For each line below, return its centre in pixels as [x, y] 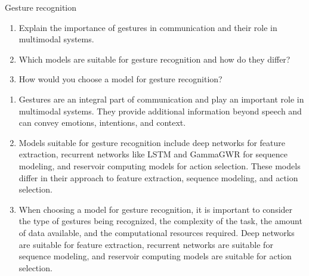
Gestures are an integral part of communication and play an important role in [161, 99]
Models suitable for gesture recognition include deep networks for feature [152, 142]
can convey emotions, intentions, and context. [102, 123]
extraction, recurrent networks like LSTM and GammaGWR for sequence [153, 154]
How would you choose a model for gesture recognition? [120, 79]
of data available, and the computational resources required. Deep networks [157, 232]
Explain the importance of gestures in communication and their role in [148, 27]
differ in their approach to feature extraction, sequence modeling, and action [158, 177]
